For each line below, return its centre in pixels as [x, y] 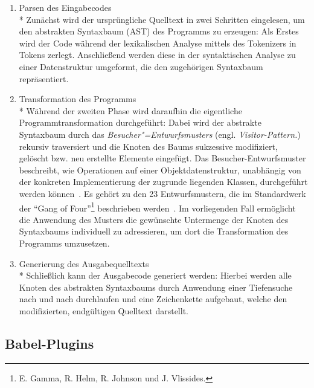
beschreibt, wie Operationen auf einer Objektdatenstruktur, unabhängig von [160, 170]
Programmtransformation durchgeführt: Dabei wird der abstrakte [140, 122]
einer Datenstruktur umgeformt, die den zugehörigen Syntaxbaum [141, 66]
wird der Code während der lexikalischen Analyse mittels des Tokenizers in [158, 43]
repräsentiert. [44, 78]
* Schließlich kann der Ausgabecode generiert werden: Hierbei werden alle [155, 275]
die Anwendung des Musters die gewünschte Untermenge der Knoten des [154, 219]
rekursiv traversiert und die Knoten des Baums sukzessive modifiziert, [148, 146]
